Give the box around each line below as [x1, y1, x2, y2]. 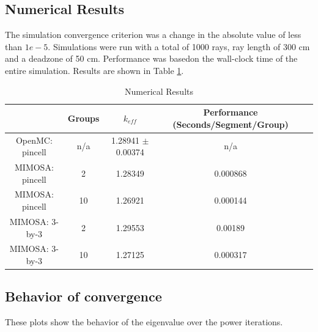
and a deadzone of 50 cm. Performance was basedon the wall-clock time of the [5, 52, 298, 65]
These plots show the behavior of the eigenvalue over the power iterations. [5, 315, 283, 328]
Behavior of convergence [5, 287, 162, 306]
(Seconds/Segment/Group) [172, 117, 289, 130]
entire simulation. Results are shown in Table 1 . [5, 64, 184, 76]
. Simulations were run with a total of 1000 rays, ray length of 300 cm [48, 40, 310, 53]
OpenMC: [15, 133, 53, 146]
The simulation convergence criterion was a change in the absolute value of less [5, 28, 301, 41]
